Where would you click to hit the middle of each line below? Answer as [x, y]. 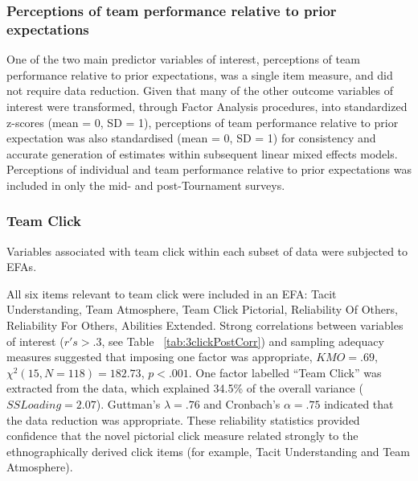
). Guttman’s [128, 404]
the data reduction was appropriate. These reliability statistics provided [183, 419]
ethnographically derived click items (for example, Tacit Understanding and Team [208, 451]
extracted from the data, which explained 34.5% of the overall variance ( [185, 388]
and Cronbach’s [242, 404]
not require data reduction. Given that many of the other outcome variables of [200, 90]
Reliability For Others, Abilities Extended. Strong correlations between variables [205, 325]
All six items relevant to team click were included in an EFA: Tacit [172, 293]
